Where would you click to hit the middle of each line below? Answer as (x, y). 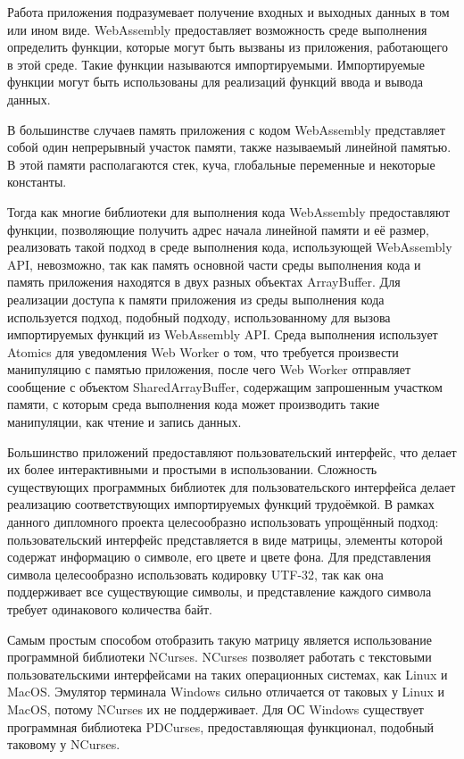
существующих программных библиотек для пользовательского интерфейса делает (232, 486)
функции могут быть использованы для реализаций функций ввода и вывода (215, 82)
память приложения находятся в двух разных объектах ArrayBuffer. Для (204, 282)
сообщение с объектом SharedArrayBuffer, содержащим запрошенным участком (225, 386)
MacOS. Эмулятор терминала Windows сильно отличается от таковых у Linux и (226, 692)
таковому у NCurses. (64, 744)
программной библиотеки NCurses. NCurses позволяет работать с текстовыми (220, 657)
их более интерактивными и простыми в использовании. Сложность (192, 469)
